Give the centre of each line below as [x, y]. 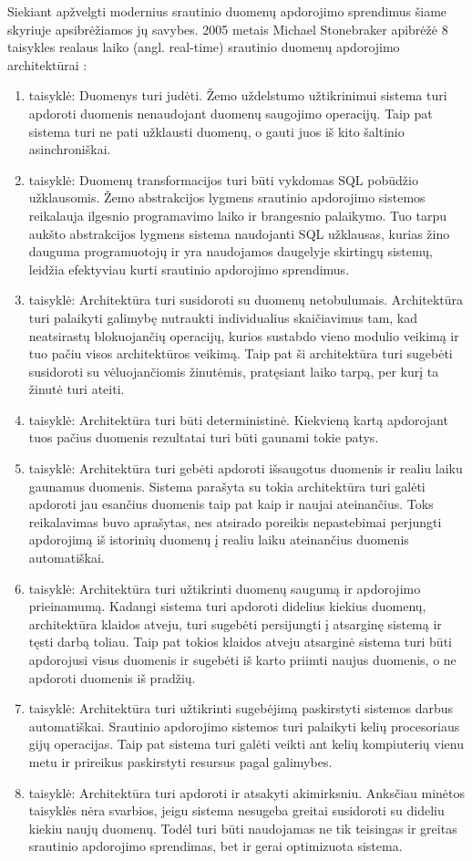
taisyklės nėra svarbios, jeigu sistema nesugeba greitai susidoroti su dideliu [236, 810]
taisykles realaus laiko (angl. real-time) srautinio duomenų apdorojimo [204, 47]
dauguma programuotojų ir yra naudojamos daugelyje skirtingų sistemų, [231, 251]
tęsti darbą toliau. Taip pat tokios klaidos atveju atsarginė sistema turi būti [240, 642]
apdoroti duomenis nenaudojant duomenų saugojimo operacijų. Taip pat [231, 113]
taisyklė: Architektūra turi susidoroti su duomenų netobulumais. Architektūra [246, 300]
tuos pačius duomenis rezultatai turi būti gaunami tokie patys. [204, 437]
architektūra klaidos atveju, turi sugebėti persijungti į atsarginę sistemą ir [235, 623]
